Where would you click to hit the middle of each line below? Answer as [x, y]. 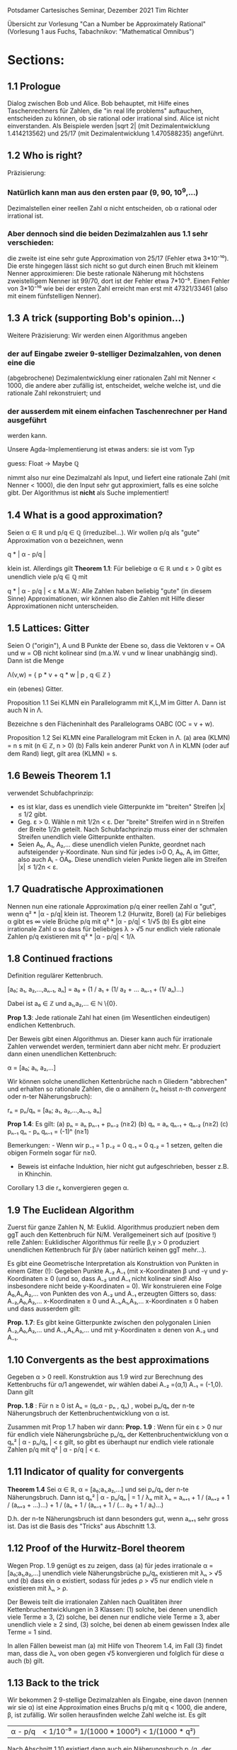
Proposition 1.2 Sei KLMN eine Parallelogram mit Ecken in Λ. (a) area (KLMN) [119, 737]
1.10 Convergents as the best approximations [109, 1360]
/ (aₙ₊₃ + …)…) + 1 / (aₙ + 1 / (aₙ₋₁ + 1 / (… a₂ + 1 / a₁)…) [86, 1505]
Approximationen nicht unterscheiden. [63, 606]
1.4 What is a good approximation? [85, 515]
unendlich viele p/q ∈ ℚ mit [47, 577]
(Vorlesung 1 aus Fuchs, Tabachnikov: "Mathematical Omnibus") [101, 32]
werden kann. [27, 436]
